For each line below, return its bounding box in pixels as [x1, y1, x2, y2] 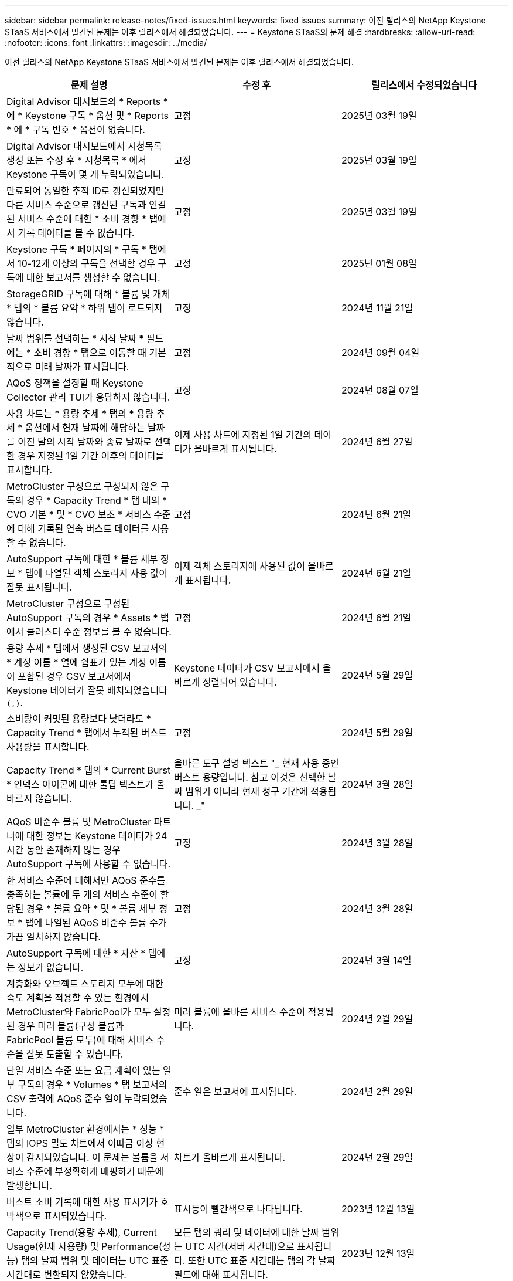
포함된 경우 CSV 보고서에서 [18, 670, 131, 682]
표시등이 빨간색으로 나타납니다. [173, 1203, 303, 1215]
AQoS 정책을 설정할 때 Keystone [6, 377, 143, 389]
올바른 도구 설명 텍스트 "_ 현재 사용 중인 [173, 757, 339, 769]
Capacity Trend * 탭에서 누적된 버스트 [6, 727, 167, 738]
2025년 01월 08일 [341, 257, 417, 269]
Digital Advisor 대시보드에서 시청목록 [6, 140, 162, 152]
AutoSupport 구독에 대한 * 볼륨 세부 [6, 553, 158, 565]
